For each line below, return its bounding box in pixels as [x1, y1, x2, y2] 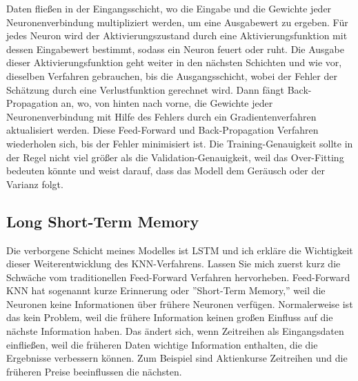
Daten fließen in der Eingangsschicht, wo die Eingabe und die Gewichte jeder [6, 1, 332, 15]
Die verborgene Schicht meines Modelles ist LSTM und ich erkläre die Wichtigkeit [6, 243, 353, 257]
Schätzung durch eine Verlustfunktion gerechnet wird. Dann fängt [6, 82, 284, 96]
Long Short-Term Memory [6, 210, 199, 231]
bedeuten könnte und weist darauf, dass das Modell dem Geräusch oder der [6, 163, 325, 178]
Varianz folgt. [6, 176, 63, 191]
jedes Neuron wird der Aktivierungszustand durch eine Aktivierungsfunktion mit [6, 28, 348, 43]
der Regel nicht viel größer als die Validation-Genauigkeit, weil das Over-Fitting [6, 150, 344, 164]
